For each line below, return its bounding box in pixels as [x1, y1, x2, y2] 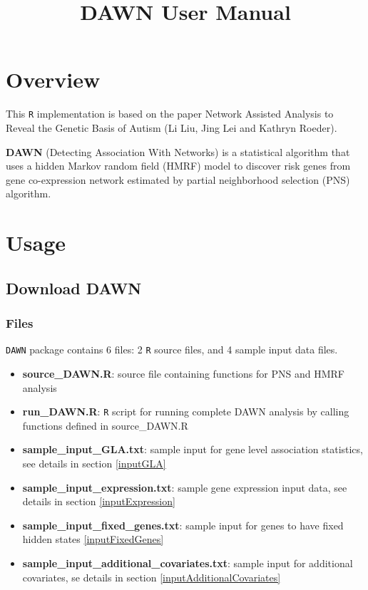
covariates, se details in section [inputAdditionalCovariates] [22, 569, 281, 584]
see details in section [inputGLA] [22, 456, 166, 470]
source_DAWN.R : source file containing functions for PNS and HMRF [22, 366, 344, 381]
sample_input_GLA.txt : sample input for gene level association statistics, [22, 442, 363, 457]
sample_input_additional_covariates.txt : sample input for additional [22, 555, 353, 570]
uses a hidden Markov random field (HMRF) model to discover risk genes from [6, 158, 351, 173]
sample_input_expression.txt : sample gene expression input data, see [22, 480, 347, 495]
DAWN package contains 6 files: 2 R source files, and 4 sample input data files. [6, 342, 338, 357]
